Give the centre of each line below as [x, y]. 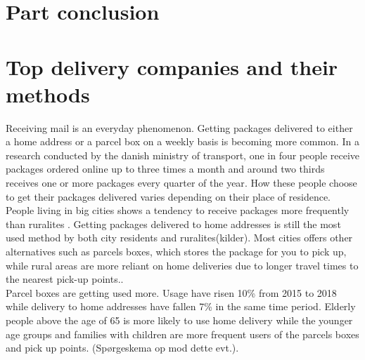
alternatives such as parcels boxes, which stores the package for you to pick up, [176, 252]
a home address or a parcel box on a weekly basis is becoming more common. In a [182, 141]
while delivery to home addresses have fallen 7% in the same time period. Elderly [181, 306]
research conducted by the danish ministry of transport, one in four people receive [183, 155]
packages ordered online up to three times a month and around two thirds [165, 169]
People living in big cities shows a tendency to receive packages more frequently [178, 210]
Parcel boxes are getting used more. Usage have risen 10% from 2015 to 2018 [171, 292]
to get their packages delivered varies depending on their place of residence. [168, 196]
